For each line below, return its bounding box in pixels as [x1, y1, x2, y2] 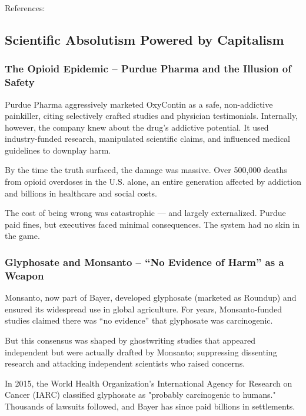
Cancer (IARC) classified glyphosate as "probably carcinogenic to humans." [5, 388, 276, 401]
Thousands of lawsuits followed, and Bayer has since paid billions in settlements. [5, 400, 295, 412]
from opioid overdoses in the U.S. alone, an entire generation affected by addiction [5, 175, 301, 188]
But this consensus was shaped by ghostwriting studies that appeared [5, 334, 256, 346]
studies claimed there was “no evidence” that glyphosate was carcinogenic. [5, 314, 273, 327]
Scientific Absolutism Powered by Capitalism [5, 30, 284, 48]
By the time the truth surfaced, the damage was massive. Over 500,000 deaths [5, 164, 287, 176]
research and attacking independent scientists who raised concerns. [5, 357, 245, 370]
